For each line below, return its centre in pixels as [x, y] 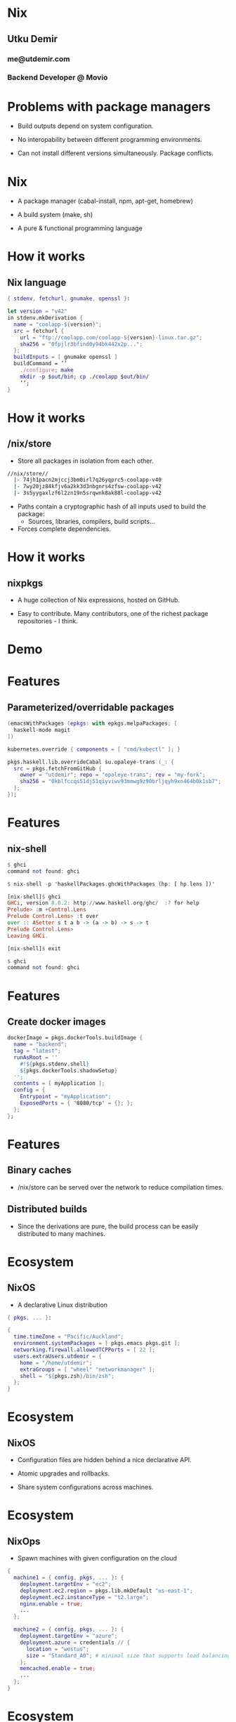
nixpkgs [25, 583]
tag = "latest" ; [37, 1051]
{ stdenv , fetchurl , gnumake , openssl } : [69, 299]
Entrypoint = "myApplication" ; [66, 1097]
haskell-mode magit [42, 730]
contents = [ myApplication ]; [59, 1084]
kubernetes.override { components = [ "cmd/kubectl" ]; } [94, 749]
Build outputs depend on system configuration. [85, 126]
